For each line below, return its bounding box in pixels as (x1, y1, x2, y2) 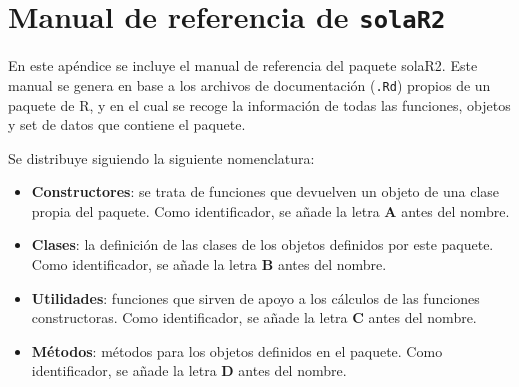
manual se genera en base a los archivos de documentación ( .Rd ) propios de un (8, 74, 491, 95)
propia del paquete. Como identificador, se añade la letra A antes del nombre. (31, 200, 510, 221)
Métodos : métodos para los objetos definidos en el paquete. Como (31, 340, 443, 361)
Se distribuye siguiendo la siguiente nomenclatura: (8, 147, 315, 168)
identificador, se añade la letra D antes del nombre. (31, 360, 347, 381)
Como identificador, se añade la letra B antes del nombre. (31, 254, 387, 275)
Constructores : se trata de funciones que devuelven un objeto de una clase (31, 181, 500, 202)
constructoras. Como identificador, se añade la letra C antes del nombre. (31, 307, 477, 328)
